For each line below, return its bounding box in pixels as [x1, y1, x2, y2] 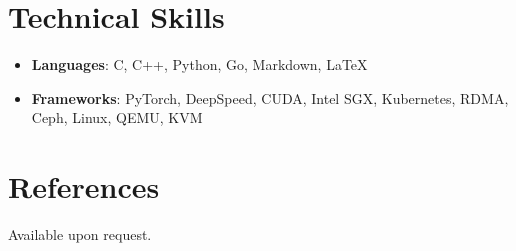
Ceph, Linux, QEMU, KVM [31, 107, 203, 128]
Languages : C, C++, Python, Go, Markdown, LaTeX [31, 54, 368, 75]
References [8, 166, 160, 207]
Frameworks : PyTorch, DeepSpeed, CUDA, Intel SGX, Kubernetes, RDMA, [31, 87, 509, 108]
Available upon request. [8, 224, 152, 245]
